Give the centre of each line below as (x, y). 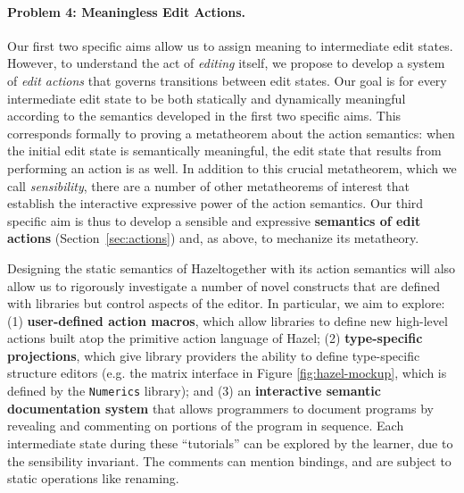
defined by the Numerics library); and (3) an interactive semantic (194, 391)
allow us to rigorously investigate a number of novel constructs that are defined (224, 285)
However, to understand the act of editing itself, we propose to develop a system (226, 63)
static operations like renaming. (93, 478)
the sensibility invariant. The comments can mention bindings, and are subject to (229, 460)
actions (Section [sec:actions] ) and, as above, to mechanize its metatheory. (213, 238)
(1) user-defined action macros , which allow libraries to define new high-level (228, 320)
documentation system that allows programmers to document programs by (220, 408)
